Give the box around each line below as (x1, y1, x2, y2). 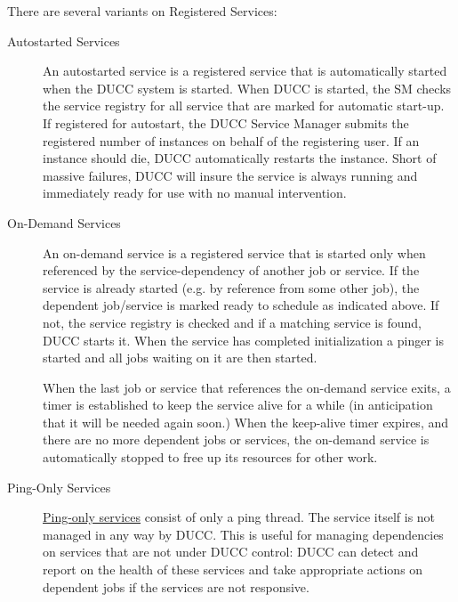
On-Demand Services (7, 213, 121, 232)
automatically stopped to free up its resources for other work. (43, 448, 378, 467)
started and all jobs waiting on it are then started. (43, 348, 317, 367)
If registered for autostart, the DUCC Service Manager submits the (43, 113, 409, 132)
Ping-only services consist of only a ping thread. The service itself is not (43, 508, 436, 526)
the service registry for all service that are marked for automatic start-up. (43, 96, 445, 115)
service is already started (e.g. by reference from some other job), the (43, 278, 420, 297)
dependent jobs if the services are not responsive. (43, 577, 309, 596)
